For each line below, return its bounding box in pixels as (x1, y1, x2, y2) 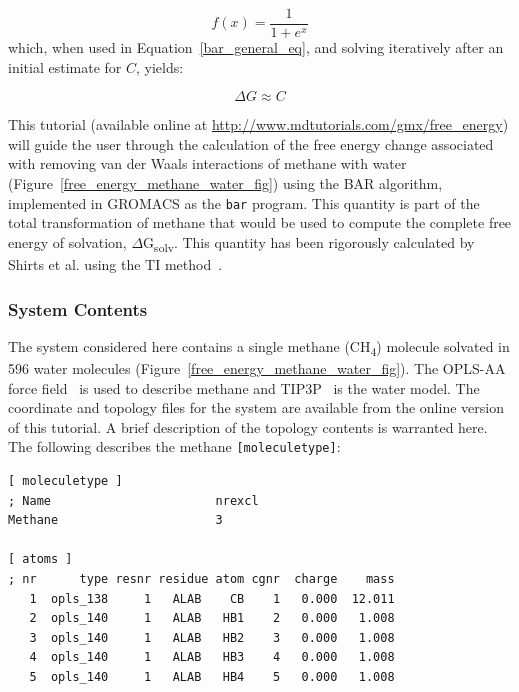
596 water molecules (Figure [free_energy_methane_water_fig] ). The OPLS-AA (8, 357, 506, 378)
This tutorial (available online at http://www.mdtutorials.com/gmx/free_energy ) (8, 114, 509, 135)
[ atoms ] (8, 552, 73, 567)
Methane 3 (8, 513, 223, 528)
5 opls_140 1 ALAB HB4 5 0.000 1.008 (29, 669, 395, 684)
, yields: (135, 56, 184, 77)
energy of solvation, (8, 231, 127, 252)
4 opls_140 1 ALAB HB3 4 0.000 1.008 (29, 650, 395, 665)
